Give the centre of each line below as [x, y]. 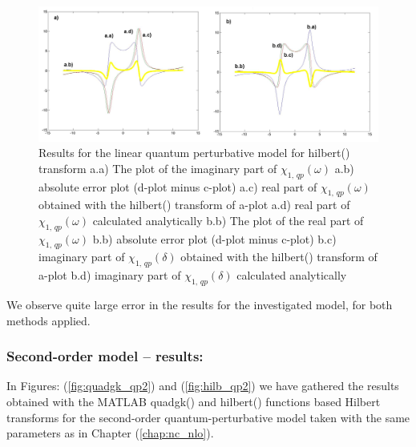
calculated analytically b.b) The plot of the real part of [228, 220]
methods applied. [48, 320]
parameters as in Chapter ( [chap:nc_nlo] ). [110, 433]
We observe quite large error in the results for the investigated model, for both [200, 305]
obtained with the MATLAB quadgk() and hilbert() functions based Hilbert [194, 402]
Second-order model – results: [105, 356]
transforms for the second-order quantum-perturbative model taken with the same [208, 417]
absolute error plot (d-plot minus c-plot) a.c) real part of [178, 186]
